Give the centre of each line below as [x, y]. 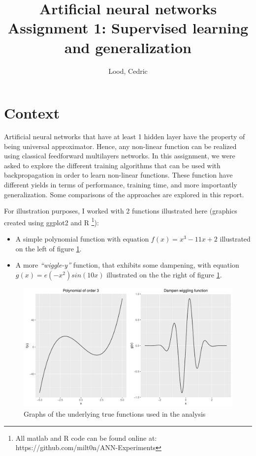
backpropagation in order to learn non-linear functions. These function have [118, 175]
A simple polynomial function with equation [82, 239]
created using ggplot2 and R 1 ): [51, 221]
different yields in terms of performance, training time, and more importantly [121, 184]
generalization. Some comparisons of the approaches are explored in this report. [124, 194]
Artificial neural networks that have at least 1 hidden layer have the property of [125, 137]
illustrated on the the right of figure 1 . [164, 274]
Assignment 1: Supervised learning [128, 28]
